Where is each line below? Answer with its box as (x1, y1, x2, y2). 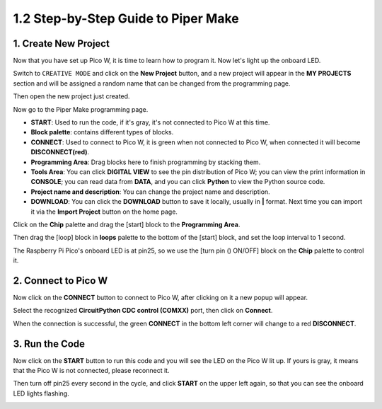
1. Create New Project (13, 38, 110, 50)
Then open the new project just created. (13, 92, 130, 100)
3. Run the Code (13, 338, 85, 350)
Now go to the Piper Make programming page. (13, 105, 149, 113)
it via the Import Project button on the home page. (30, 207, 178, 216)
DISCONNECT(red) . (30, 148, 90, 156)
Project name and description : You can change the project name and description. (30, 188, 270, 196)
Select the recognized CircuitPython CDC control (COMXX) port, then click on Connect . (13, 306, 273, 315)
